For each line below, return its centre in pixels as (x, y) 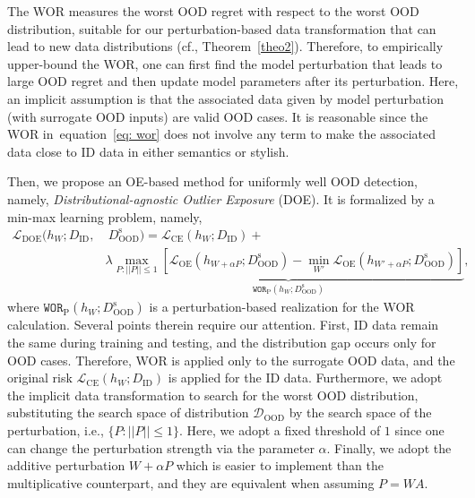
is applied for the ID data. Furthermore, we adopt (305, 378)
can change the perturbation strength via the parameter (161, 447)
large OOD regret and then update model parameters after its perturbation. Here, (233, 81)
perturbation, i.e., (56, 429)
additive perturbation (66, 465)
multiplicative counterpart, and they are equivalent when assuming (191, 482)
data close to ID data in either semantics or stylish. (148, 151)
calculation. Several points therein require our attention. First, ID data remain (223, 325)
